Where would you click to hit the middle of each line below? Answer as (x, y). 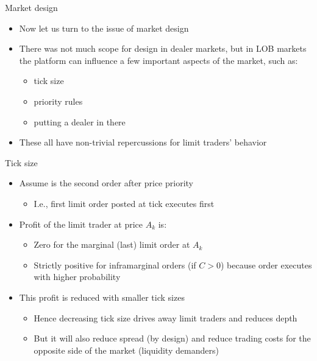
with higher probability (77, 277)
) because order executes (266, 265)
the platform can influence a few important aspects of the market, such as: (158, 60)
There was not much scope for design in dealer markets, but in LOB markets (163, 48)
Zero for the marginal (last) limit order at (112, 244)
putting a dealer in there (80, 121)
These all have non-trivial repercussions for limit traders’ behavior (143, 142)
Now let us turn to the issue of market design (104, 28)
